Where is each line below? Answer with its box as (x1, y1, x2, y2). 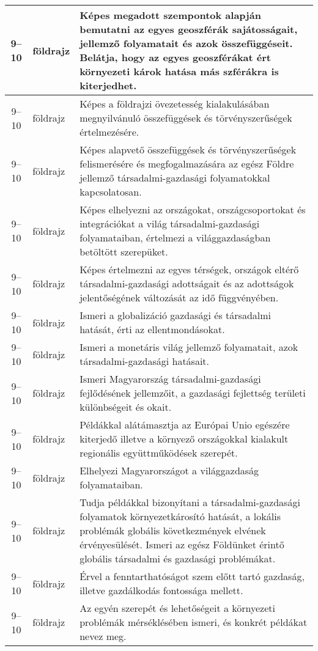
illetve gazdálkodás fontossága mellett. (79, 583, 243, 597)
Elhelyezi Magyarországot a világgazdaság (79, 463, 259, 477)
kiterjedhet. (79, 78, 137, 92)
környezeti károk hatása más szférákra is (79, 64, 279, 78)
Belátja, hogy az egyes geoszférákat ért (79, 50, 271, 64)
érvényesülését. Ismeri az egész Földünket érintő (79, 537, 284, 551)
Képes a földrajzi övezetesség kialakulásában (79, 97, 270, 111)
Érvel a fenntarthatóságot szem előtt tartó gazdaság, (79, 569, 305, 583)
